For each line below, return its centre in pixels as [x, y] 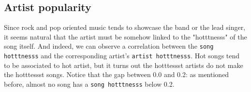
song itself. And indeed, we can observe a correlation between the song [109, 46]
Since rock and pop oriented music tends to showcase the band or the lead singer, [125, 27]
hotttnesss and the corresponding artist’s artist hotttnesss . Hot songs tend [122, 56]
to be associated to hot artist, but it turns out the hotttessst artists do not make [124, 65]
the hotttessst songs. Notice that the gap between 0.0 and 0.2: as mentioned [117, 74]
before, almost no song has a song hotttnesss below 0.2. [89, 84]
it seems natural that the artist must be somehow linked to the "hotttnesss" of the [125, 36]
